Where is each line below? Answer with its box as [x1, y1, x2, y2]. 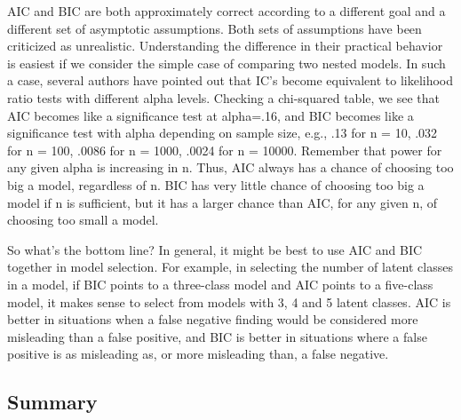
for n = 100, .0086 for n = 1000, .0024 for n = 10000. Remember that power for [7, 140, 442, 159]
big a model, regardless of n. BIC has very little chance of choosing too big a [7, 175, 425, 194]
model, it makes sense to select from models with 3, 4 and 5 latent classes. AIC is [7, 292, 451, 311]
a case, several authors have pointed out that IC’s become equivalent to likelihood [7, 71, 454, 90]
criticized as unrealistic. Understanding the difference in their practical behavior [7, 36, 443, 55]
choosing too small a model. [7, 210, 159, 229]
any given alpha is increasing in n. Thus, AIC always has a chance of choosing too [7, 158, 454, 177]
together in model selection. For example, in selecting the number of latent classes [7, 258, 453, 276]
